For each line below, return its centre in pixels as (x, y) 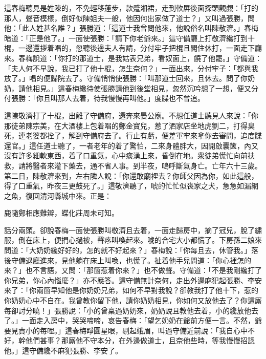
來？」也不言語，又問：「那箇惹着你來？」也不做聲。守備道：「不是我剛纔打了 (133, 270)
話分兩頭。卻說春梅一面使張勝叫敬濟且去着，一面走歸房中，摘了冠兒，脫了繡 (133, 230)
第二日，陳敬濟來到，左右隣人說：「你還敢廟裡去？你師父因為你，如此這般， (131, 175)
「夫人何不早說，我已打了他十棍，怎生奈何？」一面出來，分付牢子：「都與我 (131, 68)
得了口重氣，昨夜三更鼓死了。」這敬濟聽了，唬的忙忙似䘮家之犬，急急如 (124, 186)
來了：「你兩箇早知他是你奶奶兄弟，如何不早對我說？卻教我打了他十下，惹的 (131, 290)
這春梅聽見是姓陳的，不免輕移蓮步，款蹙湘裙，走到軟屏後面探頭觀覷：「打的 (131, 8)
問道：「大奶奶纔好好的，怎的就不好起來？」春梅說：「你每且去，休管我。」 (128, 250)
